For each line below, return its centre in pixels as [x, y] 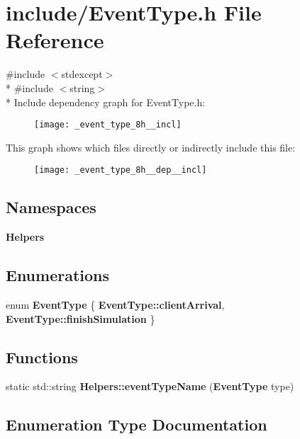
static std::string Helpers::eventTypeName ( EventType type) [150, 386]
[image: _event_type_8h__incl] [108, 125]
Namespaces [51, 207]
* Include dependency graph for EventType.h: [106, 102]
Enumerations [58, 275]
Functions [42, 357]
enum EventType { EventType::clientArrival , [115, 304]
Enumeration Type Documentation [137, 424]
